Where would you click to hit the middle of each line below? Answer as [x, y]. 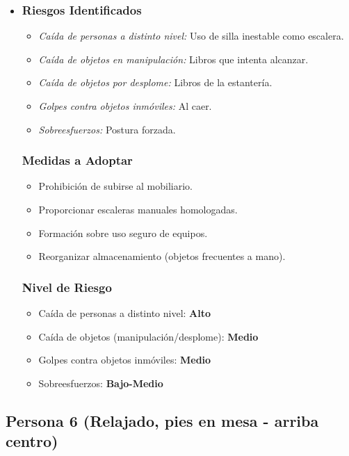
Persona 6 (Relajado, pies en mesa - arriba [162, 420]
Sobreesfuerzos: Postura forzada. [107, 129]
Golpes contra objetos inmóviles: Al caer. [125, 106]
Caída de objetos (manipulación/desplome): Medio [148, 336]
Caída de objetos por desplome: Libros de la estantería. [155, 82]
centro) [32, 441]
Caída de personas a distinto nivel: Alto [125, 313]
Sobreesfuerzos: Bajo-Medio [101, 383]
